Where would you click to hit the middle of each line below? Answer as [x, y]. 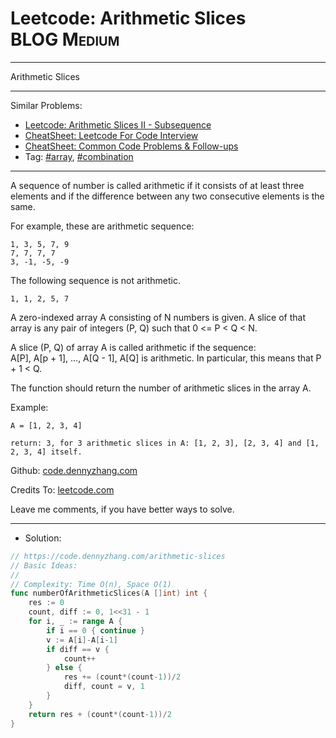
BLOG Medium [65, 39]
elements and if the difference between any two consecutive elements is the [167, 196]
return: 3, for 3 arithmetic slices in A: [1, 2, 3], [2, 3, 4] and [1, [165, 443]
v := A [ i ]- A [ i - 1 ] [82, 640]
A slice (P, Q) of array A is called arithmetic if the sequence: [133, 347]
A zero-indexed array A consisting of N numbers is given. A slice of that [158, 317]
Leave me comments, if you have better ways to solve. [122, 509]
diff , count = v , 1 [104, 687]
